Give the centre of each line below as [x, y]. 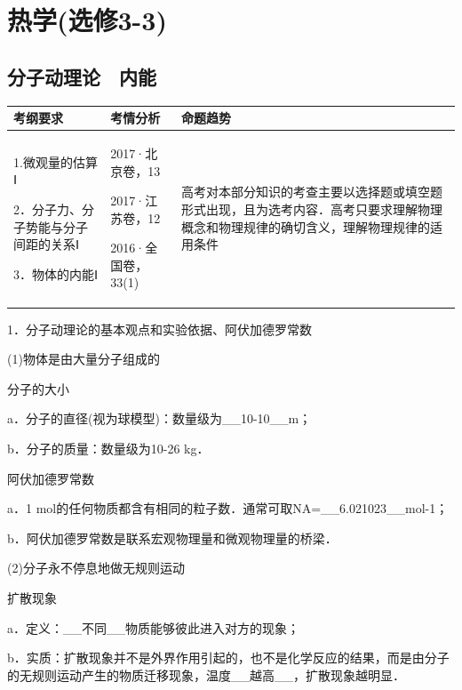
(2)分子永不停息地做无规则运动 [96, 568]
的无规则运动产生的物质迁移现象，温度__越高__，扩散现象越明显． [206, 674]
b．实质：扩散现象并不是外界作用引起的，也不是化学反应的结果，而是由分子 [228, 658]
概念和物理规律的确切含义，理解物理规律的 [306, 226]
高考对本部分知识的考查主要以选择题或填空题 [312, 192]
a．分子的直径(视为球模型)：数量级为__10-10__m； [159, 418]
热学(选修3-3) [87, 20]
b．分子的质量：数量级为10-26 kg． [108, 448]
